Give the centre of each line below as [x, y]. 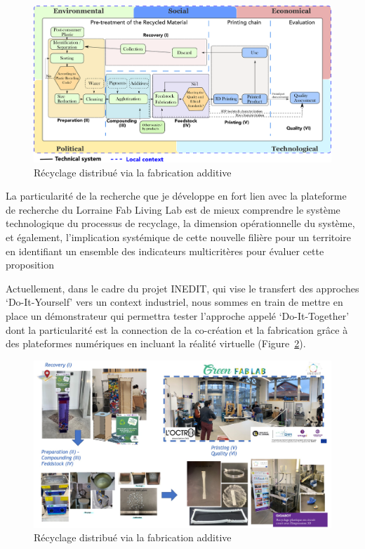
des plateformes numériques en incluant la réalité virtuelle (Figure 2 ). [156, 343]
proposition [30, 265]
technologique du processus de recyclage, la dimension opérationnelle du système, [180, 223]
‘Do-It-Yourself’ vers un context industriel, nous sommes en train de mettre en [174, 302]
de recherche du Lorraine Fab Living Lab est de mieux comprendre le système [173, 209]
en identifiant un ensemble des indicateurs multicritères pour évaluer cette [165, 251]
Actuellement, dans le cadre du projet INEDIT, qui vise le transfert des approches [182, 288]
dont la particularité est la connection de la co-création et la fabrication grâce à [177, 329]
